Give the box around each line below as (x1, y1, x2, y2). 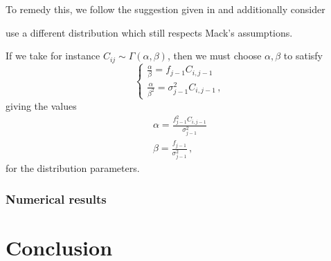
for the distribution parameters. (6, 161, 140, 175)
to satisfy (283, 48, 323, 63)
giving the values (6, 98, 77, 113)
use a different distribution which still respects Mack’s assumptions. (6, 25, 293, 39)
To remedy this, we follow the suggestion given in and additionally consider (6, 2, 325, 16)
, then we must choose (167, 48, 262, 63)
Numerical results (6, 190, 107, 207)
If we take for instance (6, 48, 100, 63)
